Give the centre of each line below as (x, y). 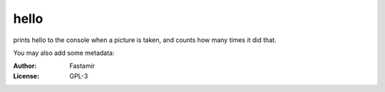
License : (26, 76)
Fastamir (82, 66)
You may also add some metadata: (64, 53)
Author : (25, 66)
